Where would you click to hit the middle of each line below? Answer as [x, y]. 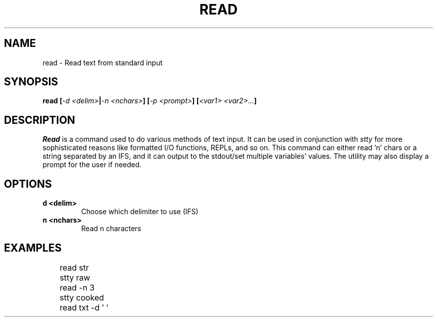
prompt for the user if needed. [92, 165]
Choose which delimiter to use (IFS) [140, 212]
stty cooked [82, 297]
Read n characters [111, 229]
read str [74, 267]
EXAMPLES [33, 248]
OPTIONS [28, 184]
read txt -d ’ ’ [84, 307]
